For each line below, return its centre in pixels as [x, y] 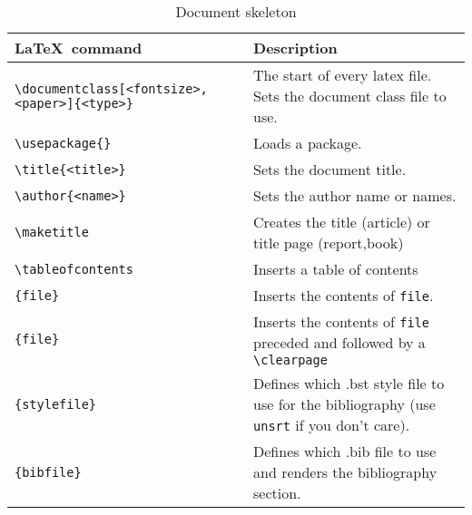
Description [295, 48]
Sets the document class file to [350, 96]
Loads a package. [308, 143]
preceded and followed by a [339, 342]
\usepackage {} [63, 143]
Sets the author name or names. [355, 195]
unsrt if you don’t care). [332, 425]
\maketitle [52, 232]
